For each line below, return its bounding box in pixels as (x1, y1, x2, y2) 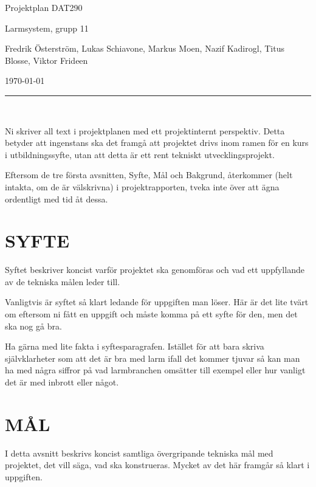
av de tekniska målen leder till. (5, 275, 120, 288)
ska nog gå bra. (5, 319, 62, 332)
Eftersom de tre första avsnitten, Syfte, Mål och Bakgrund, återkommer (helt (5, 168, 293, 181)
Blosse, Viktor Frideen (5, 54, 88, 66)
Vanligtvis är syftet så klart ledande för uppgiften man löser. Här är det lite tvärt (5, 295, 309, 308)
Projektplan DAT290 (5, 1, 83, 13)
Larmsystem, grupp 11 (5, 21, 89, 34)
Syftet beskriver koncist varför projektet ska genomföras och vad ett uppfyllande (5, 263, 304, 276)
